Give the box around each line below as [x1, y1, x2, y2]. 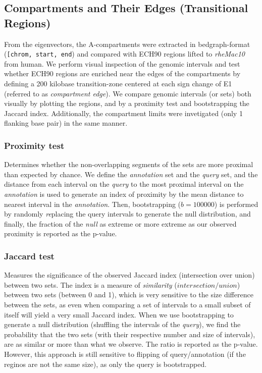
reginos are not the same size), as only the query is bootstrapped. [4, 358, 207, 369]
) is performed [214, 198, 258, 209]
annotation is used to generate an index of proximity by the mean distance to [4, 189, 244, 199]
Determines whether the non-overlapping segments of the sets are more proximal [4, 159, 253, 170]
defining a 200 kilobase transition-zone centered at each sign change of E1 [4, 78, 232, 89]
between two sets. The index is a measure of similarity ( [4, 279, 177, 290]
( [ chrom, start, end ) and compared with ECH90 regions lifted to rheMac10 [4, 48, 245, 59]
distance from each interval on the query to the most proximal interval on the [4, 179, 244, 189]
